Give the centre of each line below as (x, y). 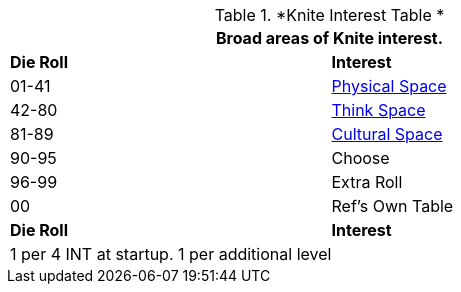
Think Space (378, 110)
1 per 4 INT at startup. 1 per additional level (171, 254)
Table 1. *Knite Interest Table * (329, 15)
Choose (360, 158)
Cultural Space (387, 134)
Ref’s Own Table (392, 206)
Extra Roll (367, 182)
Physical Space (389, 86)
